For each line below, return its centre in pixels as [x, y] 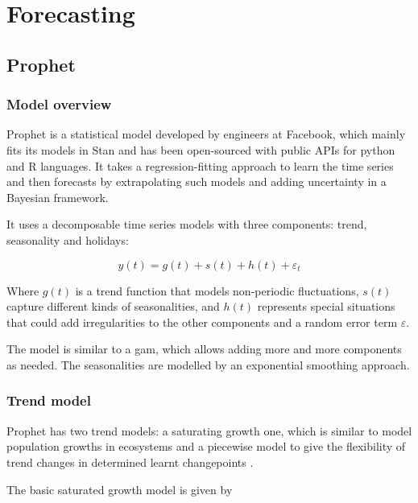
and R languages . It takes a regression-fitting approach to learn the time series [200, 165]
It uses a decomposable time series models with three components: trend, [187, 224]
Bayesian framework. [58, 197]
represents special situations [326, 306]
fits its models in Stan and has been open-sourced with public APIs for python [201, 149]
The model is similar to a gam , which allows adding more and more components [204, 349]
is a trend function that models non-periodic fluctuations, [217, 290]
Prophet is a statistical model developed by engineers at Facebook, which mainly [206, 134]
